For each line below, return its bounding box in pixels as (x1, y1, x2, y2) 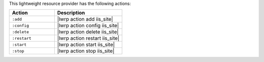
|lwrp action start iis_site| (57, 41, 115, 48)
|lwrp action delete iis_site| (57, 29, 119, 35)
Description (57, 10, 85, 16)
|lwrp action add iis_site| (57, 16, 113, 23)
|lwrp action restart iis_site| (57, 35, 120, 42)
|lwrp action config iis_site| (57, 22, 119, 29)
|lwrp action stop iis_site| (57, 47, 114, 54)
